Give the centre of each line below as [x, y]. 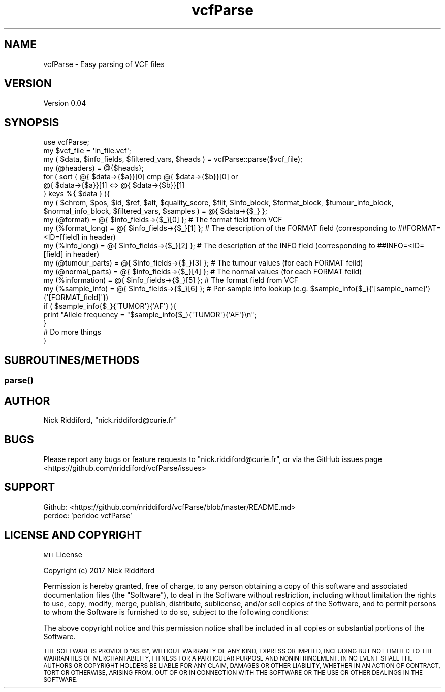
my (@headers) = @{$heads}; [94, 168]
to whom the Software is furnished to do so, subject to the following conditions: [176, 612]
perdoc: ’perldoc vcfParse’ [88, 515]
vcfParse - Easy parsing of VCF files [104, 64]
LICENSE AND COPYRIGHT [73, 535]
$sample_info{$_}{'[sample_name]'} [370, 289]
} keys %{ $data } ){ [77, 194]
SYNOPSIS [32, 122]
